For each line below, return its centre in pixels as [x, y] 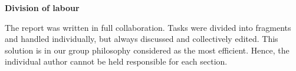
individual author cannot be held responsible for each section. [116, 61]
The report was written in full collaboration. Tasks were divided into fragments [148, 27]
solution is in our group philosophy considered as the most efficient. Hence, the [147, 50]
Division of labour [42, 8]
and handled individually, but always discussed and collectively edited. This [142, 39]
